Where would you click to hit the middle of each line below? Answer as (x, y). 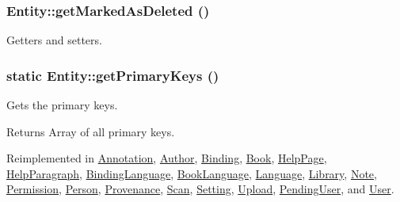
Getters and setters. (54, 40)
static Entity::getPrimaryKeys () (113, 75)
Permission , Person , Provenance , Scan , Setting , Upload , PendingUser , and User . (200, 189)
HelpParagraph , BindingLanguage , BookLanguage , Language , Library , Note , (192, 173)
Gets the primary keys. (62, 105)
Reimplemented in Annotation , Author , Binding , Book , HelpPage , (167, 158)
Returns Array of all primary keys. (91, 131)
